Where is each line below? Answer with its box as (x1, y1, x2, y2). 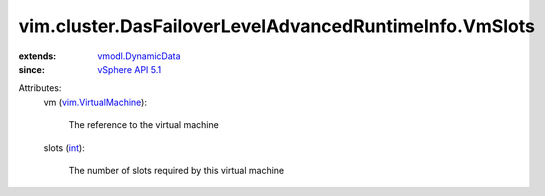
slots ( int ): (43, 141, 85, 154)
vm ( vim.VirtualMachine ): (43, 96, 147, 108)
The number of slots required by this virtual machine (68, 164, 285, 176)
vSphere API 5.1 (97, 63, 162, 75)
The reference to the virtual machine (68, 119, 219, 131)
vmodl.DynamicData (97, 50, 181, 62)
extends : (18, 50, 57, 62)
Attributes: (18, 82, 62, 94)
